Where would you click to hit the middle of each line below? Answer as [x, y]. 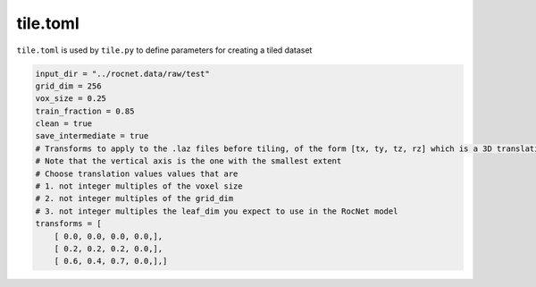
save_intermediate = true [92, 136]
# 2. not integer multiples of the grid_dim [134, 198]
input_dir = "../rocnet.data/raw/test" [122, 73]
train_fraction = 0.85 [85, 111]
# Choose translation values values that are [137, 173]
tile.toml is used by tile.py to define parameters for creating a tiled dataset [164, 50]
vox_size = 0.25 [71, 99]
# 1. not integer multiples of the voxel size [139, 186]
